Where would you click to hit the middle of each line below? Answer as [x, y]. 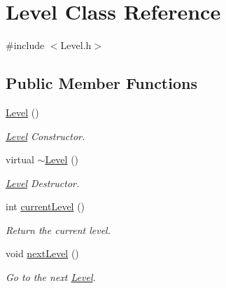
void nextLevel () [42, 253]
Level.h [76, 45]
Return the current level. [58, 229]
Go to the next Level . [51, 277]
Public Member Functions [101, 83]
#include [25, 45]
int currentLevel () [45, 206]
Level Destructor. [43, 183]
